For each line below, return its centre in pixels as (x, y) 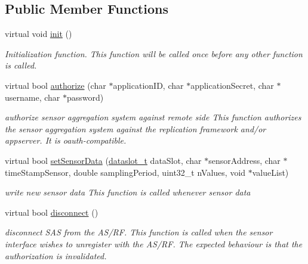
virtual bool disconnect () (52, 212)
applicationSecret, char (232, 85)
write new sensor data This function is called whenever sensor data (128, 192)
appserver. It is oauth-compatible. (66, 140)
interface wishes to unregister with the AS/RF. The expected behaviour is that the (154, 243)
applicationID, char (148, 85)
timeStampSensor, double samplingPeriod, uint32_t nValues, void (125, 172)
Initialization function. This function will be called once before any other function (154, 53)
